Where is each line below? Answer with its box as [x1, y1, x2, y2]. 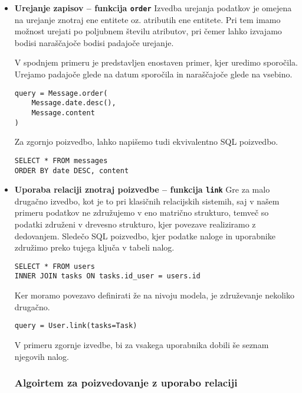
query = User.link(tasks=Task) [14, 321, 137, 330]
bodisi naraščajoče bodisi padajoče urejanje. [14, 36, 174, 48]
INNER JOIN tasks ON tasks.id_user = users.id [14, 272, 201, 281]
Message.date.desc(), [31, 99, 116, 108]
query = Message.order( [14, 89, 108, 98]
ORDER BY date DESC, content [14, 166, 129, 175]
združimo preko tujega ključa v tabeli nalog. [14, 241, 175, 254]
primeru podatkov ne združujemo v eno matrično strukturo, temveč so [14, 206, 269, 219]
